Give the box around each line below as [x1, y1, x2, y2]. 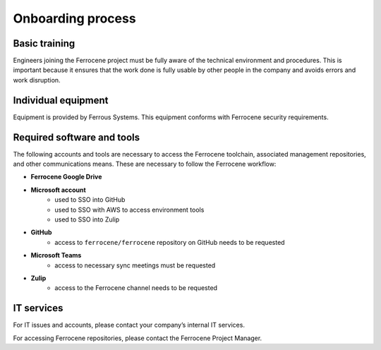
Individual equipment [13, 94, 109, 106]
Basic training [13, 37, 75, 49]
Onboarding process [13, 11, 137, 26]
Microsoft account [30, 186, 86, 194]
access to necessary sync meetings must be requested [54, 261, 216, 270]
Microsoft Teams [30, 251, 82, 260]
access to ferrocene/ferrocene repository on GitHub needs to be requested [54, 238, 285, 246]
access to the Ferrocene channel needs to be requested [54, 284, 218, 292]
